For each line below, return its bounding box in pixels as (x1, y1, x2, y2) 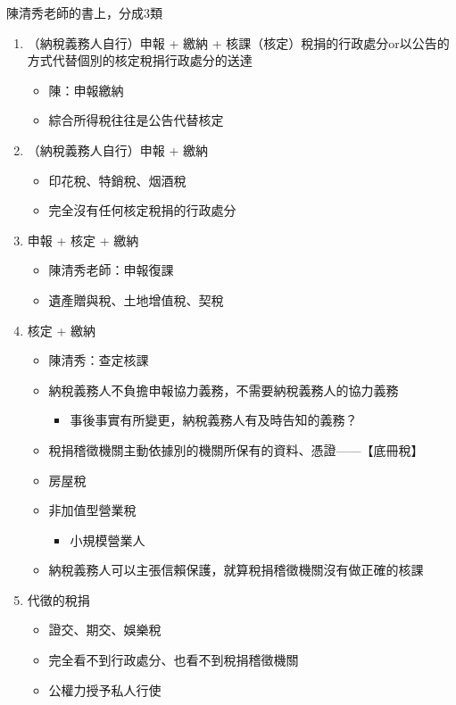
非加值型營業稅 (48, 501, 137, 519)
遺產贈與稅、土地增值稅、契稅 (48, 290, 224, 309)
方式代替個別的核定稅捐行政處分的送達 (27, 51, 253, 70)
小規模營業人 (70, 530, 145, 549)
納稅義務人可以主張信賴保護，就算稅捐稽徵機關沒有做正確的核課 (48, 560, 424, 579)
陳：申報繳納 (48, 80, 124, 99)
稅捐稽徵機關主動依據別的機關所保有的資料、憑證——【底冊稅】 (48, 440, 424, 459)
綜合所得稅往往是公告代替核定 (48, 111, 224, 129)
